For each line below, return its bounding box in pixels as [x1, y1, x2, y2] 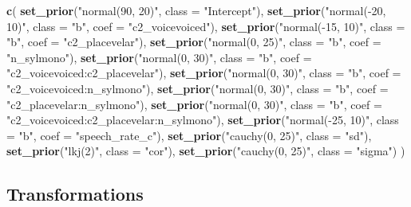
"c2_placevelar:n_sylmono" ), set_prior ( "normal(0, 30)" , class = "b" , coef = [6, 96, 382, 112]
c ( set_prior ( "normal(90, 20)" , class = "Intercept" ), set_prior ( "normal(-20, [6, 2, 386, 18]
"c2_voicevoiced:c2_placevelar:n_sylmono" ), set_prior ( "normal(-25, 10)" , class [6, 111, 399, 128]
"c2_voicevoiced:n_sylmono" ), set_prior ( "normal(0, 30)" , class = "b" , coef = [6, 80, 389, 96]
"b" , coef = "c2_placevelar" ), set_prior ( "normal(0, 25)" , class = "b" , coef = [6, 33, 381, 50]
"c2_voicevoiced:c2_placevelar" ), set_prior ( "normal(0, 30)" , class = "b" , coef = [6, 64, 401, 81]
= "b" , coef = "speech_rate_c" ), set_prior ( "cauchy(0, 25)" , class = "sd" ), [6, 127, 372, 143]
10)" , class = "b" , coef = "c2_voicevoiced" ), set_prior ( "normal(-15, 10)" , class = [6, 18, 405, 34]
